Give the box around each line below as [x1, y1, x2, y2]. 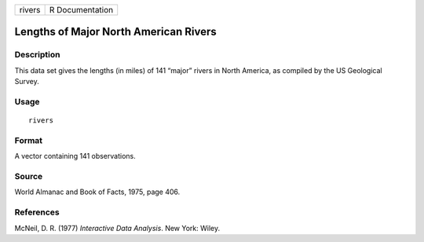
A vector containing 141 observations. [14, 152, 137, 161]
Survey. [14, 77, 39, 86]
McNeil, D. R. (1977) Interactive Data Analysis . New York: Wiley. [14, 223, 220, 233]
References [14, 207, 60, 218]
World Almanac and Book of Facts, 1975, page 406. [14, 187, 181, 196]
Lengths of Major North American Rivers [14, 25, 217, 38]
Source [14, 171, 43, 182]
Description [14, 49, 60, 60]
